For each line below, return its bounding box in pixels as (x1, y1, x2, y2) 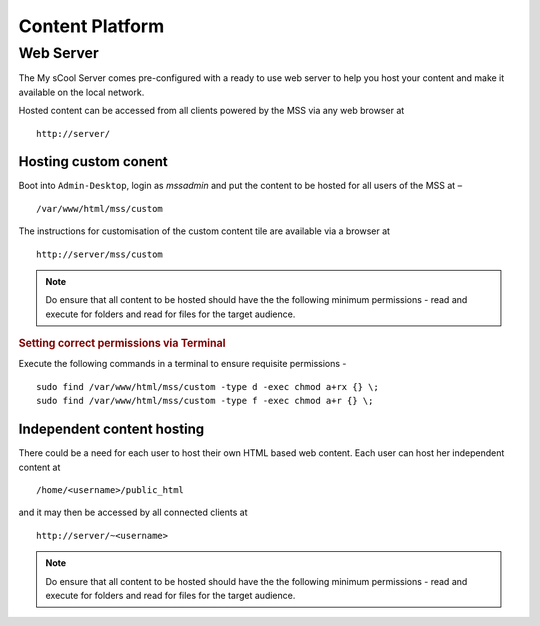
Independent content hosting (18, 421, 205, 438)
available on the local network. (18, 86, 145, 98)
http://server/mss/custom (36, 248, 164, 260)
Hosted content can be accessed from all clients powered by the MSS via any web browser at (18, 105, 405, 117)
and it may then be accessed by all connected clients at (18, 506, 248, 519)
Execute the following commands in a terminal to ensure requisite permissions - (18, 358, 347, 370)
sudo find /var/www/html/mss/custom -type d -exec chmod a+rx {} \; (36, 381, 379, 392)
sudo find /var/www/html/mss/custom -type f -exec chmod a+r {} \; (36, 395, 374, 407)
